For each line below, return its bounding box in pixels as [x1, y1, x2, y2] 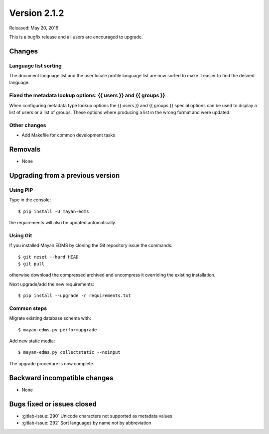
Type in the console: [9, 197, 51, 203]
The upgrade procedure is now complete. [9, 360, 95, 366]
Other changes [9, 122, 46, 129]
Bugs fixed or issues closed [9, 400, 97, 408]
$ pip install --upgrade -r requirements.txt [18, 293, 132, 298]
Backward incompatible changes [9, 374, 114, 382]
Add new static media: [9, 338, 55, 344]
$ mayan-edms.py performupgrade [18, 327, 97, 332]
